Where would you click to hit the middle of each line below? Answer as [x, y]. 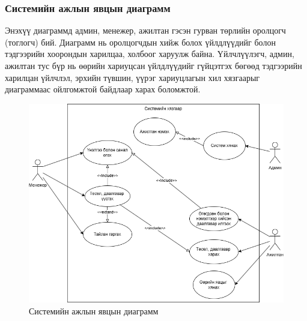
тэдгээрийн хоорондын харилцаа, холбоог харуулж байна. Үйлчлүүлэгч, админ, [150, 54]
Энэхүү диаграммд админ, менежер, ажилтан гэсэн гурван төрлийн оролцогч [145, 30]
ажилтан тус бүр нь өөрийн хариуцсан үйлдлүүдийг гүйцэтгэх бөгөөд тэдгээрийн [153, 65]
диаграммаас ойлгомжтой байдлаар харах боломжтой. [103, 89]
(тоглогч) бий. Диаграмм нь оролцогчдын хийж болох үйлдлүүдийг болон [140, 42]
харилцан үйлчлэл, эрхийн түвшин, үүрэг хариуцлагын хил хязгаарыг [132, 77]
